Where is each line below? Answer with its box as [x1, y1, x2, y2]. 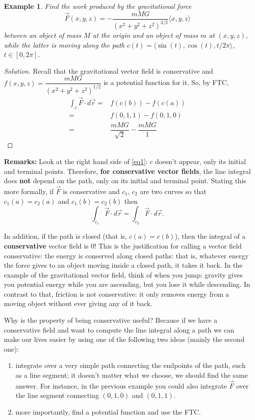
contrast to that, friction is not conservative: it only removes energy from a [4, 288, 229, 299]
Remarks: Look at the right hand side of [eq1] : [4, 156, 148, 166]
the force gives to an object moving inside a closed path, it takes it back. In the [4, 260, 243, 270]
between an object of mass [4, 30, 81, 40]
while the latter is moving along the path [4, 39, 125, 50]
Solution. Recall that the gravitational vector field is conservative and [4, 65, 213, 76]
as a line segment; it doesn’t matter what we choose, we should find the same [15, 370, 248, 380]
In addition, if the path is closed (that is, [4, 231, 127, 241]
